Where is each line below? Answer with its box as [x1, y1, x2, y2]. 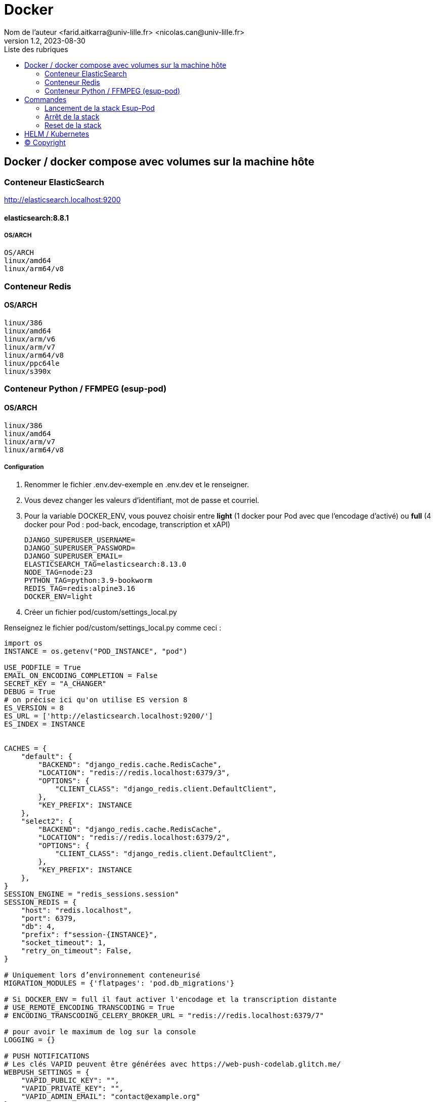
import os [4, 639, 42, 648]
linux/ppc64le [4, 359, 60, 367]
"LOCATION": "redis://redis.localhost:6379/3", [38, 769, 230, 777]
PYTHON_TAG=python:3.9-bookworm [24, 576, 152, 585]
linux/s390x [4, 367, 51, 375]
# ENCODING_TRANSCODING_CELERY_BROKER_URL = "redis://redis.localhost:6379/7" [4, 1011, 324, 1020]
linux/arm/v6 [4, 334, 56, 343]
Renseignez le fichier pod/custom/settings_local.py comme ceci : [4, 623, 222, 632]
